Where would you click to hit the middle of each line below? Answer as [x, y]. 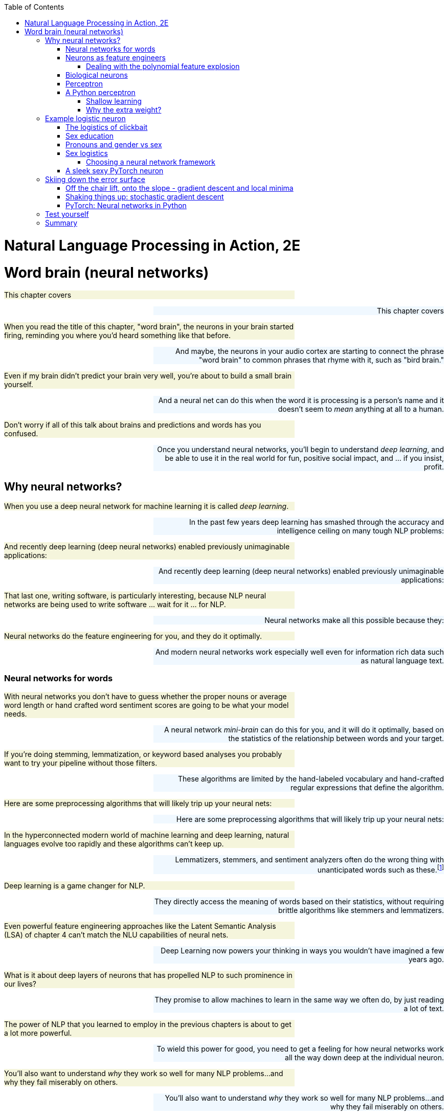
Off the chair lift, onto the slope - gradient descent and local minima [180, 188]
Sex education [90, 136]
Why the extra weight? [124, 110]
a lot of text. [424, 1008]
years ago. [426, 959]
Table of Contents [34, 7]
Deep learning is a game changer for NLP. [75, 885]
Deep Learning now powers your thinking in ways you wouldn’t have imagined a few [302, 950]
